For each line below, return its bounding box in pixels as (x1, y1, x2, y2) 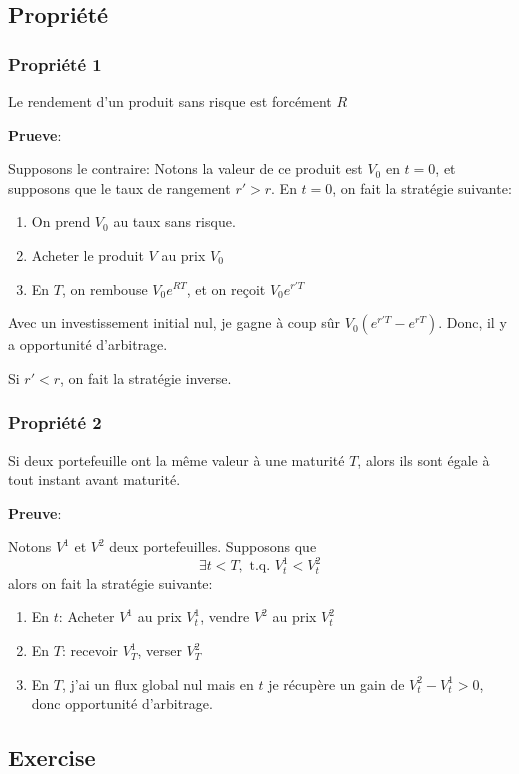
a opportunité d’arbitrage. (8, 334, 168, 355)
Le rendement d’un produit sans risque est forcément (8, 91, 332, 111)
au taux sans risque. (113, 211, 236, 232)
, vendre (200, 606, 250, 627)
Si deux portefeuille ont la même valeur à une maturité (8, 449, 345, 470)
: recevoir (61, 640, 119, 661)
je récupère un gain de (268, 673, 405, 694)
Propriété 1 (8, 51, 102, 76)
